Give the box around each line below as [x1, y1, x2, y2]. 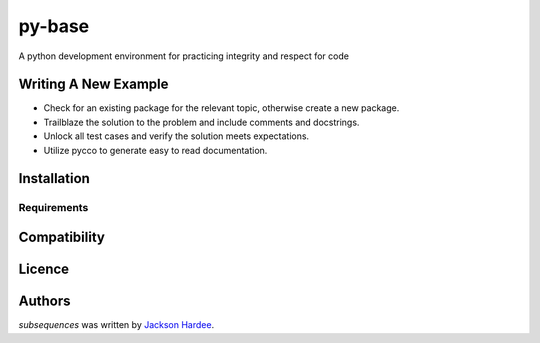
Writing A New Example [18, 76, 169, 93]
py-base [18, 15, 90, 37]
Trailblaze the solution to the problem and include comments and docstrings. [43, 116, 360, 128]
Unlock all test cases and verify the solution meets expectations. [43, 130, 310, 142]
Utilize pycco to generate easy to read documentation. [43, 144, 268, 156]
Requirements [18, 201, 89, 215]
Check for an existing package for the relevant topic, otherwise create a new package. [43, 102, 400, 114]
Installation [18, 170, 90, 187]
